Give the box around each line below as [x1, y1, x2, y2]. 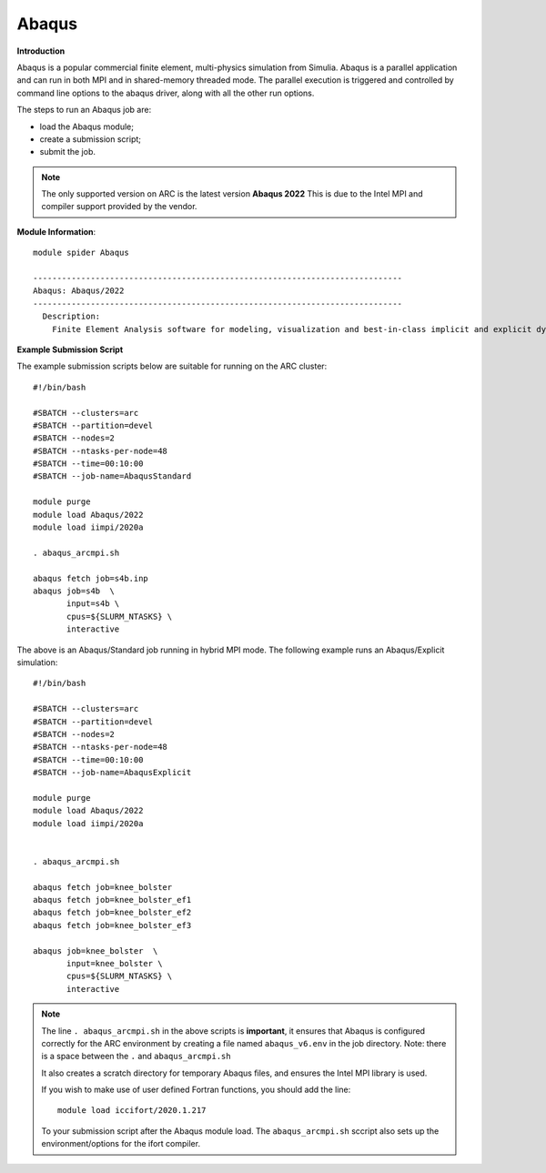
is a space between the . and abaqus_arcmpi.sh [41, 1051, 231, 1062]
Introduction [16, 46, 66, 56]
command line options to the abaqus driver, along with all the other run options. [16, 87, 315, 98]
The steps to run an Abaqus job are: [16, 105, 152, 116]
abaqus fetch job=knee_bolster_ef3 [33, 920, 192, 930]
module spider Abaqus [33, 248, 129, 258]
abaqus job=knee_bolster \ [33, 945, 158, 956]
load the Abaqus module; [39, 121, 134, 132]
